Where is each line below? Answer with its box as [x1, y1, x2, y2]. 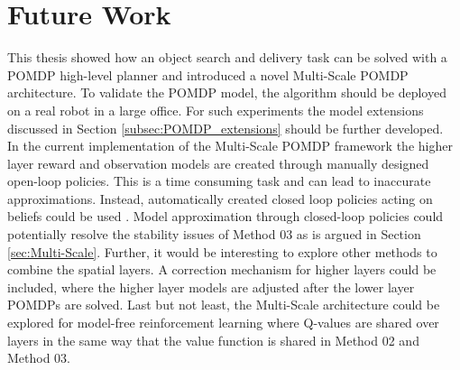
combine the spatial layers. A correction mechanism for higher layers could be [7, 260, 437, 279]
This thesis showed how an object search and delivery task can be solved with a [7, 48, 447, 67]
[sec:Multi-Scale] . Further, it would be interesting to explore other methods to [7, 242, 437, 261]
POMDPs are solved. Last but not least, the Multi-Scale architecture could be [7, 295, 440, 314]
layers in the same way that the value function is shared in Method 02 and [7, 330, 419, 349]
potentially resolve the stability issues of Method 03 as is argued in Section [7, 225, 421, 244]
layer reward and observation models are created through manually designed [7, 153, 429, 172]
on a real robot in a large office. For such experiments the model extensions [7, 100, 424, 119]
